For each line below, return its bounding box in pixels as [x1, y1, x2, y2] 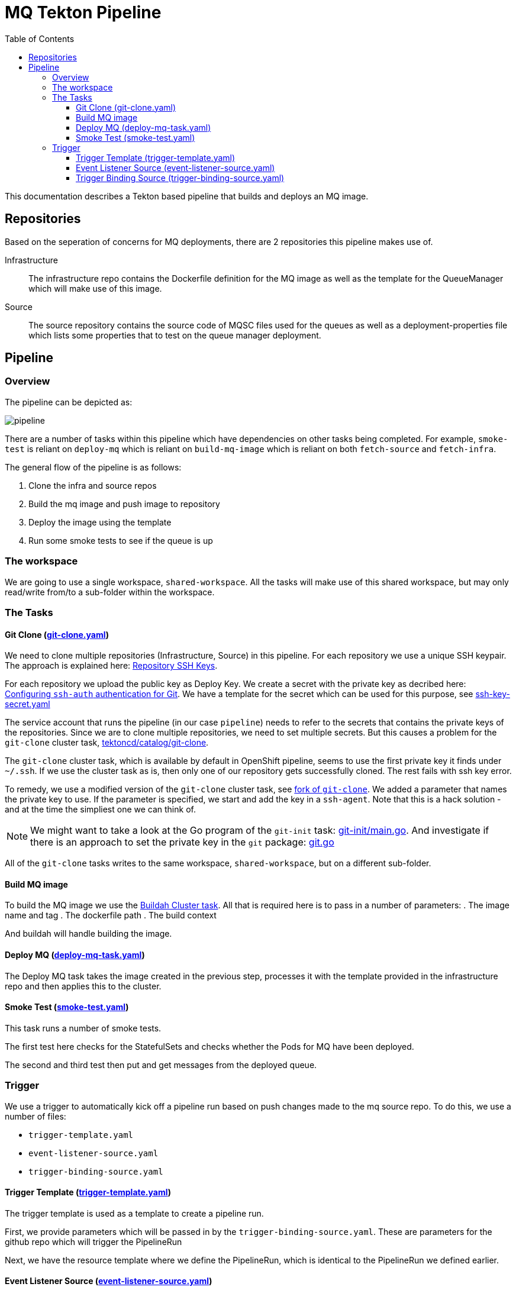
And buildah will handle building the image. [5, 928, 172, 939]
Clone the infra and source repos [28, 480, 157, 491]
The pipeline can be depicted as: [5, 396, 133, 407]
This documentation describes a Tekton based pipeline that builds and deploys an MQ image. [5, 191, 369, 201]
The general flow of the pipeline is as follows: [5, 462, 182, 472]
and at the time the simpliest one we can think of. [5, 804, 196, 815]
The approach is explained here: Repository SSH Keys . [5, 660, 218, 671]
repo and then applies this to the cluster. [5, 981, 162, 991]
